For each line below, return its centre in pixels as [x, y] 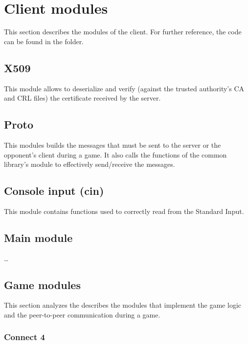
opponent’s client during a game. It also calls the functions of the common [115, 154]
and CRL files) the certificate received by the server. [82, 98]
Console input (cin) [54, 191]
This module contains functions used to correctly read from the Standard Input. [124, 211]
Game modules [42, 284]
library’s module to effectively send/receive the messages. [90, 164]
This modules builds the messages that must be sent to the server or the [113, 145]
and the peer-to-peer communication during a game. [82, 315]
